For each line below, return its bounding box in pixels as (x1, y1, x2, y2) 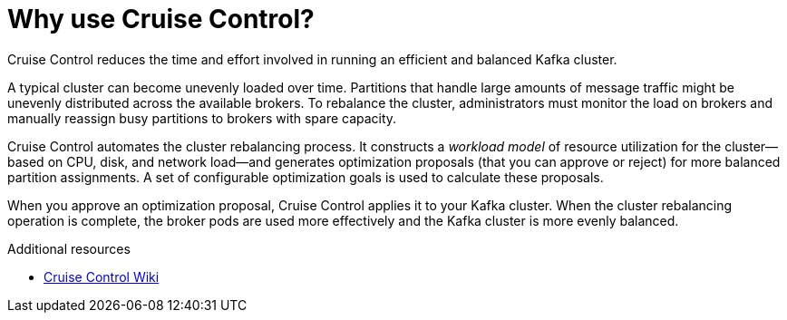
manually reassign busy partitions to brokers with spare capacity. (7, 110, 397, 126)
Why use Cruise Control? (7, 4, 315, 34)
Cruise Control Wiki (44, 268, 160, 285)
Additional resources (7, 240, 131, 257)
